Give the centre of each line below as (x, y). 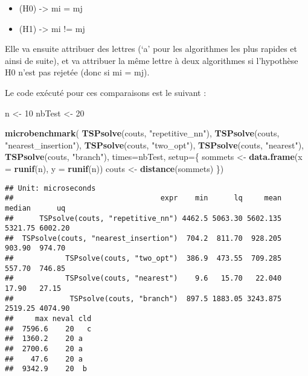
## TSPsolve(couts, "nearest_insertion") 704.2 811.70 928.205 (143, 238)
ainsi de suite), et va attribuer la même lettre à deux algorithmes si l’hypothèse (152, 60)
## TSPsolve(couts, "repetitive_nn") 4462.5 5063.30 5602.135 (143, 218)
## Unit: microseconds (50, 188)
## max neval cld (48, 319)
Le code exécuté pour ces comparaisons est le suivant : (106, 92)
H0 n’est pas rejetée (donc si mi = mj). (77, 72)
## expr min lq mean (143, 198)
